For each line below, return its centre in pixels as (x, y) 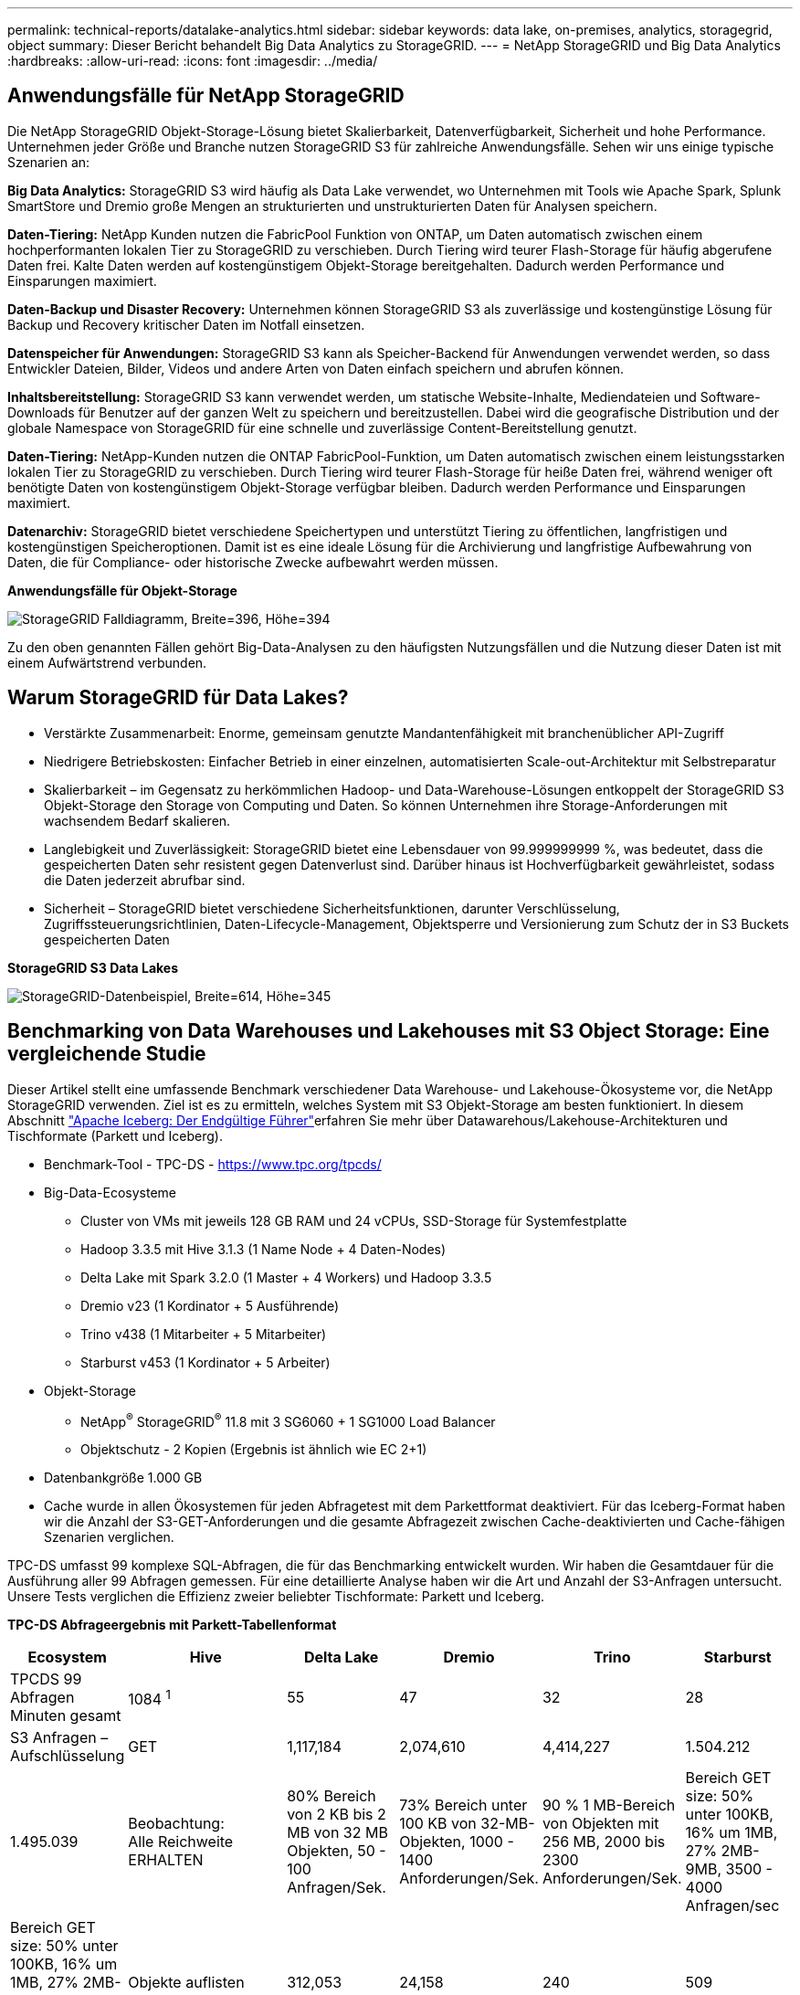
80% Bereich (332, 1796)
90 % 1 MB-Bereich (609, 1805)
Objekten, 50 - (337, 1851)
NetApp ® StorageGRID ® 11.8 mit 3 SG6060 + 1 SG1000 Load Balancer (288, 1420)
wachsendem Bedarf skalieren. (137, 820)
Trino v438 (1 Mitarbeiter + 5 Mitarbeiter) (204, 1334)
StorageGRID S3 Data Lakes (93, 967)
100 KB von (438, 1824)
